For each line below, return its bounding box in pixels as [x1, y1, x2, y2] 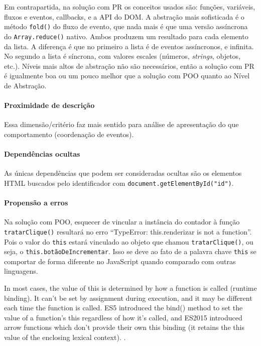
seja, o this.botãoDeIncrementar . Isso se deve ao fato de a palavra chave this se [4, 246, 256, 257]
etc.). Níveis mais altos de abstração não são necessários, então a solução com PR [4, 60, 254, 71]
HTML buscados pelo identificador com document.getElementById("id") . [4, 177, 234, 188]
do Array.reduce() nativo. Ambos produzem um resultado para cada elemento [4, 31, 248, 41]
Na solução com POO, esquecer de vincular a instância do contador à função [4, 216, 240, 227]
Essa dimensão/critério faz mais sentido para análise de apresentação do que [4, 119, 239, 130]
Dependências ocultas [4, 149, 80, 159]
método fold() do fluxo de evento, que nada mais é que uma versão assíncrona [4, 21, 248, 32]
